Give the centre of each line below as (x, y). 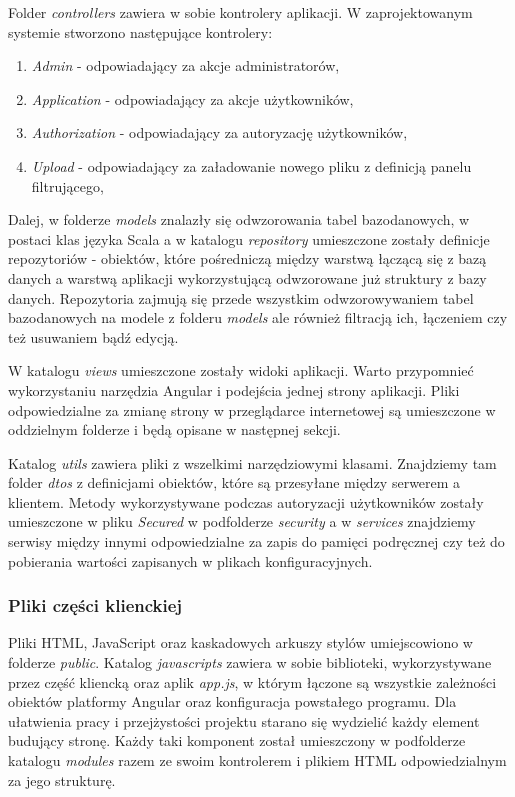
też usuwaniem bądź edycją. (93, 336)
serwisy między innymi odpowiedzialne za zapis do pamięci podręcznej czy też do (256, 541)
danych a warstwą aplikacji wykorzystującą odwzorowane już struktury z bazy (247, 277)
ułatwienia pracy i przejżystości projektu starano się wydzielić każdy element (244, 720)
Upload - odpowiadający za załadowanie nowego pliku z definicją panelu (251, 165)
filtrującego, (67, 185)
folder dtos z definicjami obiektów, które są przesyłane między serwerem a (234, 482)
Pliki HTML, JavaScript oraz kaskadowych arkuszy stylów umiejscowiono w (240, 642)
